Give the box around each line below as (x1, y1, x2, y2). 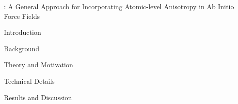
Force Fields (4, 11, 40, 21)
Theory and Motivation (4, 59, 73, 70)
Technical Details (4, 75, 55, 86)
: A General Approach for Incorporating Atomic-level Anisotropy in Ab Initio (4, 1, 234, 11)
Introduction (4, 27, 41, 37)
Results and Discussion (4, 92, 72, 102)
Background (4, 43, 39, 53)
